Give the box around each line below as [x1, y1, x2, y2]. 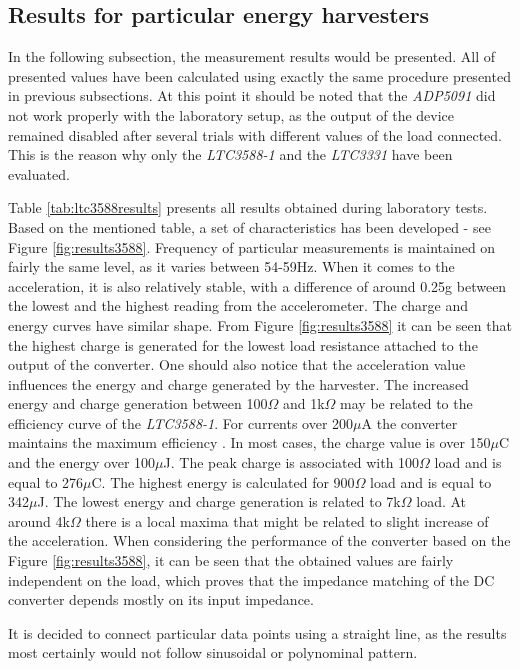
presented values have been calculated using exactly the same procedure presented [8, 65, 511, 86]
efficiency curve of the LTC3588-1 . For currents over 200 [8, 412, 354, 433]
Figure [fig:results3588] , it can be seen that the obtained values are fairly [8, 550, 454, 571]
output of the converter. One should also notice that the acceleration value [8, 354, 466, 375]
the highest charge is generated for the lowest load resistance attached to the [8, 334, 478, 355]
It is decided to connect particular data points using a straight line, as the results [8, 622, 507, 643]
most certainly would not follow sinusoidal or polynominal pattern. [8, 642, 418, 663]
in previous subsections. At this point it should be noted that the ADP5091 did [8, 85, 496, 106]
